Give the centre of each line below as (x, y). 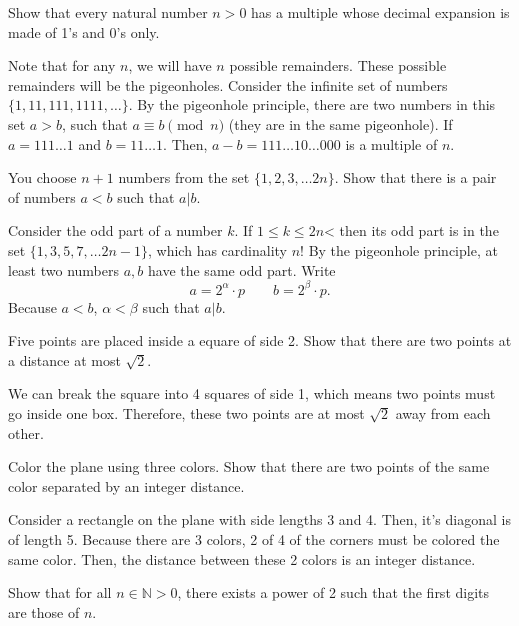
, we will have (170, 65)
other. (26, 432)
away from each (443, 413)
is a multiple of (391, 143)
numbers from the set (184, 177)
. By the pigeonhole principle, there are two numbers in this (312, 104)
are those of (44, 611)
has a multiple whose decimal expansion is (380, 12)
